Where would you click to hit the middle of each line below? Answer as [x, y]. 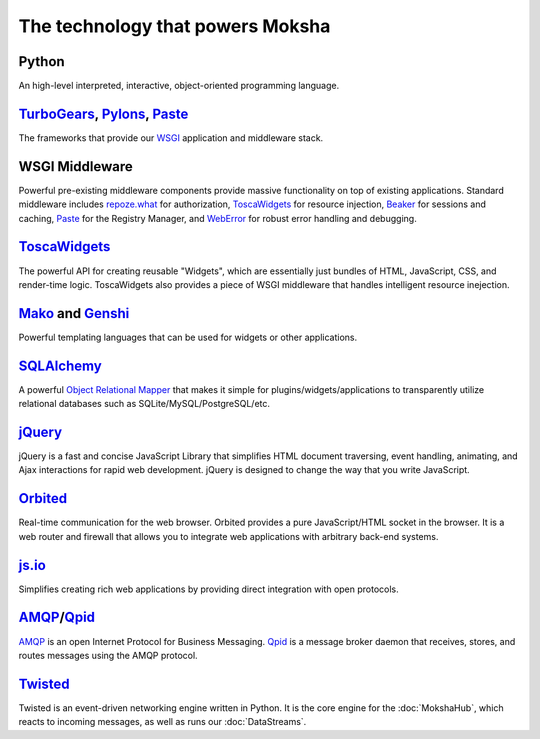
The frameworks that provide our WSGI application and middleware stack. [171, 137]
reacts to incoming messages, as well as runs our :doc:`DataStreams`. [162, 722]
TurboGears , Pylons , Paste [103, 113]
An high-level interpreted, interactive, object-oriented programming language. [179, 86]
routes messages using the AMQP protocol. [108, 655]
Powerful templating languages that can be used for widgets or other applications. [188, 337]
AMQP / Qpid [56, 617]
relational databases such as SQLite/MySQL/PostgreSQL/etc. [144, 404]
